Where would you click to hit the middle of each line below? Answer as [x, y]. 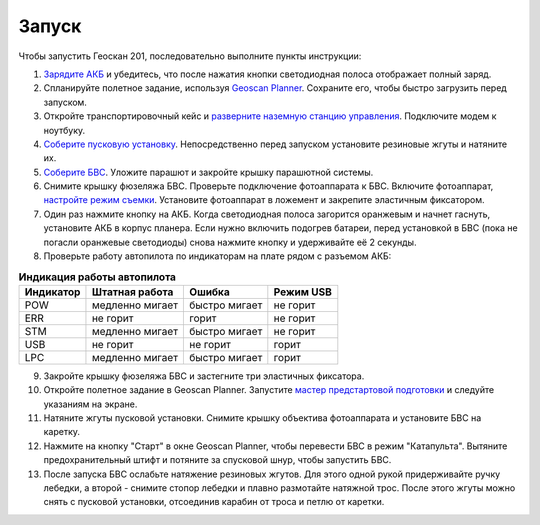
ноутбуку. [64, 130]
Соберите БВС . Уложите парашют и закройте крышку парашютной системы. [208, 172]
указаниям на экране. [90, 404]
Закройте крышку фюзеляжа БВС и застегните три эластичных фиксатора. [204, 376]
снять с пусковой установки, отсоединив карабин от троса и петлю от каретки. [214, 502]
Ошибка [209, 292]
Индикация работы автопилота [97, 277]
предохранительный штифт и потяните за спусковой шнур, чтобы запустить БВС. [217, 460]
